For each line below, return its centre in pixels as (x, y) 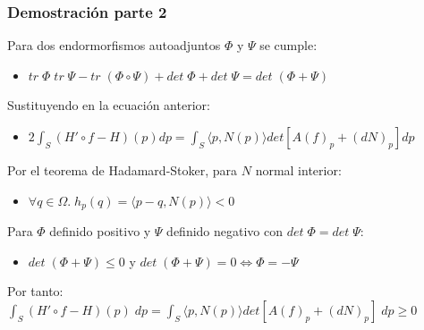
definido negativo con (225, 231)
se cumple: (288, 45)
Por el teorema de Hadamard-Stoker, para (123, 170)
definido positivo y (100, 231)
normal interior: (298, 170)
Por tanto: (35, 291)
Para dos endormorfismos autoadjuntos (114, 45)
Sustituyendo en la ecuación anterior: (109, 105)
